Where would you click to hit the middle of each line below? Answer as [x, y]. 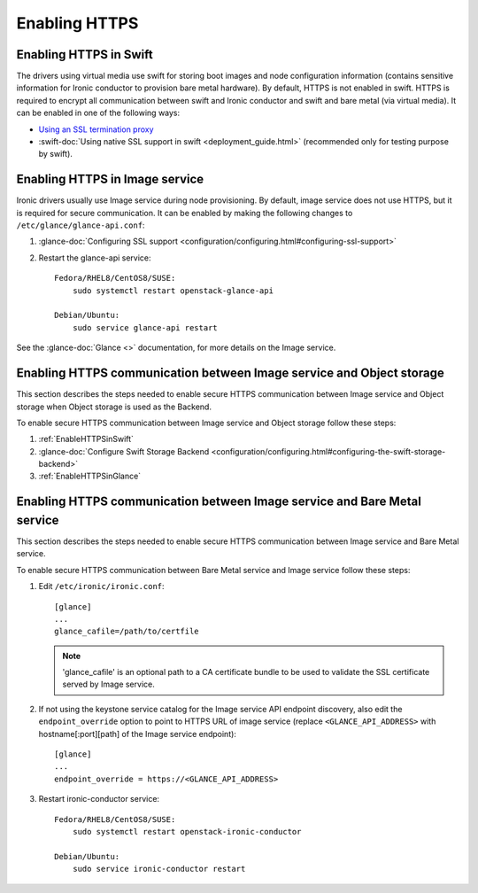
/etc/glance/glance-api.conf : [81, 225]
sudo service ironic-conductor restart [159, 869]
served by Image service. [108, 684]
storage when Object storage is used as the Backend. [114, 407]
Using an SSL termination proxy [96, 129]
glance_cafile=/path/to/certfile [127, 632]
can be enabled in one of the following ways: [98, 113]
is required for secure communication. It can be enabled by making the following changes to [185, 213]
